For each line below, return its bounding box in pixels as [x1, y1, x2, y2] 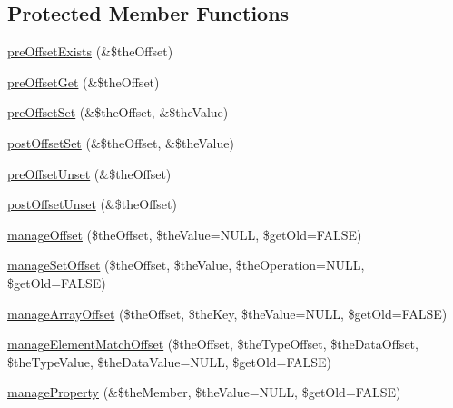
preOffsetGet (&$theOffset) [7, 72, 160, 91]
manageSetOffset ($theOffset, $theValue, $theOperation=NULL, [7, 255, 365, 274]
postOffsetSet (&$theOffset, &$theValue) [7, 133, 234, 152]
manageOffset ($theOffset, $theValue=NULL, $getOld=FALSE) [7, 224, 362, 244]
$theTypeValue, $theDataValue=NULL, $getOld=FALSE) [7, 352, 332, 371]
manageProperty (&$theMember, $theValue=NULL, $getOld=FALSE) [7, 383, 401, 402]
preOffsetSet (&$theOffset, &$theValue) [7, 103, 229, 122]
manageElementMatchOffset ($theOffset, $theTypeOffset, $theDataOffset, [7, 334, 419, 353]
